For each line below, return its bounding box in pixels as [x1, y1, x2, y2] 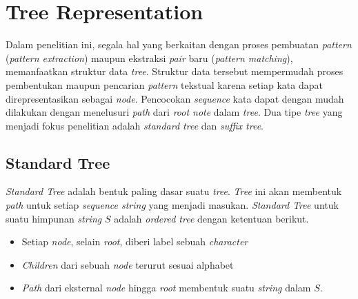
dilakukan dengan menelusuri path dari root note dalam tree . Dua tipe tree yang [6, 105, 343, 119]
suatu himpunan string [6, 211, 102, 225]
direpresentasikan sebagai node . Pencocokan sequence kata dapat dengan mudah [6, 91, 344, 105]
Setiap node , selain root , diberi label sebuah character [21, 234, 248, 249]
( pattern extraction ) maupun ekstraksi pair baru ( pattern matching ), [6, 50, 293, 65]
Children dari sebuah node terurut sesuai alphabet [21, 257, 234, 271]
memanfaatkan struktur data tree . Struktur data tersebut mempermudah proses [6, 64, 344, 79]
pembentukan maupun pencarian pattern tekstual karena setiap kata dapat [6, 77, 323, 92]
